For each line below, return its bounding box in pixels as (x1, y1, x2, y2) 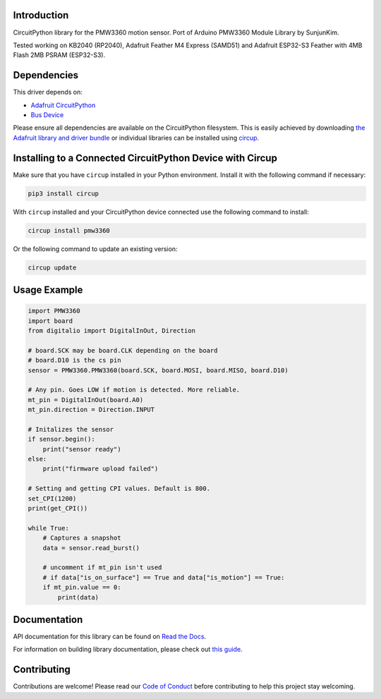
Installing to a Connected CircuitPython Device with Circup (13, 152, 278, 164)
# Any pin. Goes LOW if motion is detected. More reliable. (28, 386, 241, 394)
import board (28, 317, 73, 324)
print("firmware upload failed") (42, 465, 159, 473)
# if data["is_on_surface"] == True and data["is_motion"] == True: (42, 573, 285, 581)
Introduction (13, 9, 69, 21)
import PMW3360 (28, 307, 80, 315)
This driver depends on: (13, 88, 83, 97)
